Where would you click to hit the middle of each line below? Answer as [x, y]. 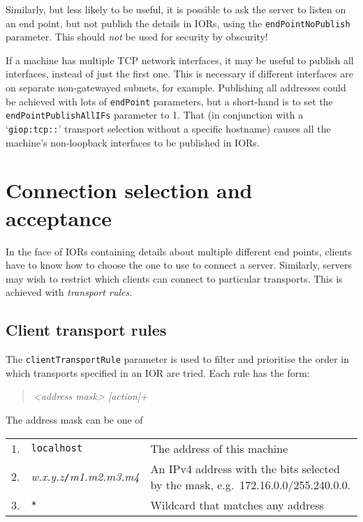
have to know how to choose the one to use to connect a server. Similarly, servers [179, 265]
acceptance [59, 217]
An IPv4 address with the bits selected [245, 468]
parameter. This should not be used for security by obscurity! [137, 37]
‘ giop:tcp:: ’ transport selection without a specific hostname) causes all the [168, 128]
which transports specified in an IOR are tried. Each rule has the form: [158, 372]
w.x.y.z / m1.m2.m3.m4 [85, 477]
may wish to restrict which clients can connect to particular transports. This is [174, 278]
